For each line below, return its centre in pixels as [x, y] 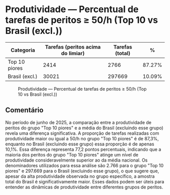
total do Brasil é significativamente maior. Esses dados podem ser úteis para [85, 181]
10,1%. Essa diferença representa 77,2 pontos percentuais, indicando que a [83, 149]
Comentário [25, 110]
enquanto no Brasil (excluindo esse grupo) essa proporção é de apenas [80, 144]
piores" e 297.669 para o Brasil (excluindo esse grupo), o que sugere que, [82, 171]
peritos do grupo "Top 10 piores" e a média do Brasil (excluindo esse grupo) [84, 128]
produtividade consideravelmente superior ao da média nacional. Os [76, 160]
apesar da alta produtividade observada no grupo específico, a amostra [80, 176]
